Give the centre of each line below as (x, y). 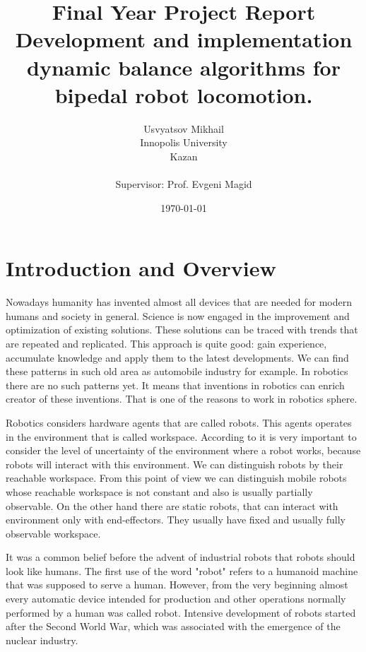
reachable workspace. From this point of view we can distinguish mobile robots (176, 478)
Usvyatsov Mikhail (184, 128)
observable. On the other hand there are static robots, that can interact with (172, 505)
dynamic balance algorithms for (184, 67)
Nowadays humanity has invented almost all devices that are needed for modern (179, 302)
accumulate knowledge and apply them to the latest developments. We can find (177, 357)
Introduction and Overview (141, 268)
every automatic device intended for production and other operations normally (176, 599)
